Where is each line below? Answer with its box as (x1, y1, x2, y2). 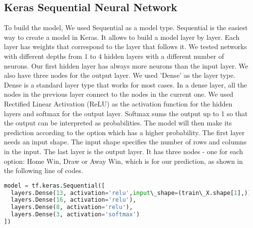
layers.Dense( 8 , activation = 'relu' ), (11, 204, 133, 211)
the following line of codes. (4, 165, 83, 175)
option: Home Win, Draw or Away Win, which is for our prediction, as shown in (4, 156, 243, 166)
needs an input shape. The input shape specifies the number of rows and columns (4, 137, 247, 147)
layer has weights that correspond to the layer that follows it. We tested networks (4, 41, 247, 52)
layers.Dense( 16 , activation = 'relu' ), (11, 196, 137, 204)
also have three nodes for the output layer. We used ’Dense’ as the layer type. (4, 70, 235, 80)
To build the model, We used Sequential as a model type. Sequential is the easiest (4, 22, 248, 33)
